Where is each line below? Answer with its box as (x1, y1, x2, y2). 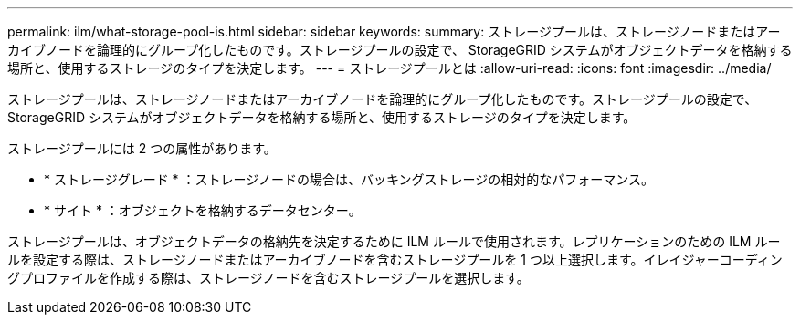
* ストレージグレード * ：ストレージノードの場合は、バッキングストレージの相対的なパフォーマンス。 (44, 171, 655, 187)
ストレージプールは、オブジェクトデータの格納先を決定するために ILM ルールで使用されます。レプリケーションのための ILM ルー (7, 234, 781, 249)
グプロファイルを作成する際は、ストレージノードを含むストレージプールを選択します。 (7, 270, 530, 286)
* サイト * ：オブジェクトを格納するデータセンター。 (44, 203, 362, 218)
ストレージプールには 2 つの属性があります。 (7, 140, 277, 156)
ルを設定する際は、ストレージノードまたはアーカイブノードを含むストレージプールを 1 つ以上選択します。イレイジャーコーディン (7, 252, 783, 267)
